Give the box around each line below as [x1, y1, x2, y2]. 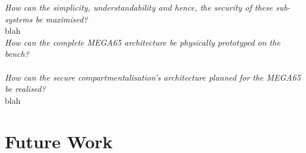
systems [5, 12, 33, 25]
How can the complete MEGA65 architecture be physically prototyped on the [5, 36, 280, 48]
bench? [5, 47, 29, 60]
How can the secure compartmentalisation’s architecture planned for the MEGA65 [5, 71, 301, 83]
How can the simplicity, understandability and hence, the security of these [5, 1, 273, 13]
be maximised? [35, 12, 88, 25]
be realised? [5, 82, 46, 95]
